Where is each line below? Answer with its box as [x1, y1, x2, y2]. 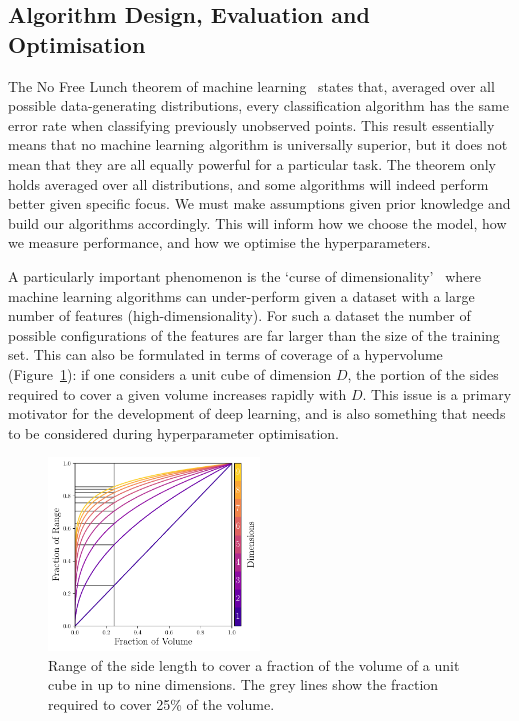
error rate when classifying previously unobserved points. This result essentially [8, 114, 495, 135]
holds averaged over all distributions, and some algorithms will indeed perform [8, 173, 489, 194]
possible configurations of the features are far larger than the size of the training [8, 324, 500, 345]
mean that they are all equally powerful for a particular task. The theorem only [8, 153, 496, 174]
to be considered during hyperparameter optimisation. [8, 422, 339, 443]
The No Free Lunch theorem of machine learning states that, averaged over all [8, 75, 495, 96]
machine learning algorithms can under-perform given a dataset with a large [8, 285, 475, 306]
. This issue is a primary [362, 383, 512, 404]
